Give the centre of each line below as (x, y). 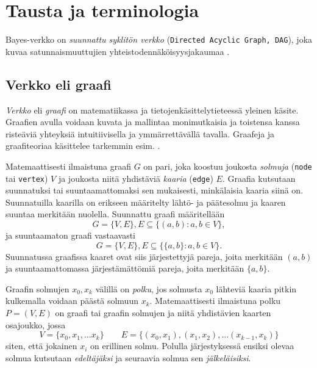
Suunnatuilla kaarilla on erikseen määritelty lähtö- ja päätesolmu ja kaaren (146, 202)
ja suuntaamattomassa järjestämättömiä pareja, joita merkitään (125, 268)
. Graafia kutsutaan (259, 178)
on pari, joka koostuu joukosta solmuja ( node (228, 166)
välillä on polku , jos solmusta (149, 288)
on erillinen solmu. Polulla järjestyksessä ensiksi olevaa (192, 346)
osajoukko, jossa (36, 324)
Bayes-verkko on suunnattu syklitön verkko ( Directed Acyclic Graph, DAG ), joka (159, 39)
